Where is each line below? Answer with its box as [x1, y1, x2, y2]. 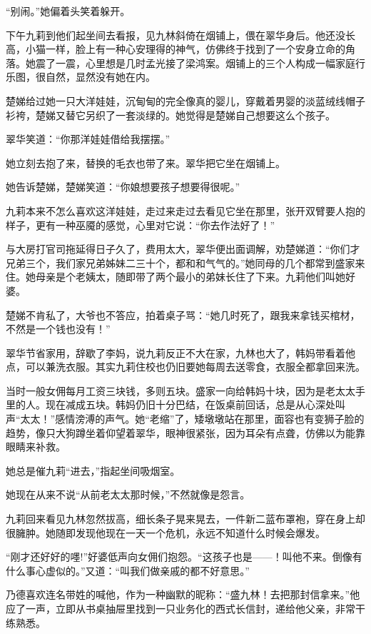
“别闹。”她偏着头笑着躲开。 [6, 4, 131, 18]
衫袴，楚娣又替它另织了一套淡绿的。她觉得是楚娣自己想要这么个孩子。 [6, 107, 335, 122]
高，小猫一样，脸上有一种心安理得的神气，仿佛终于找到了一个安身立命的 [6, 41, 345, 56]
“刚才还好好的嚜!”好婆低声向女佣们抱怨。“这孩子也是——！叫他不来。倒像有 [6, 549, 362, 564]
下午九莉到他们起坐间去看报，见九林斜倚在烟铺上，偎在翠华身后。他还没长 [6, 27, 355, 42]
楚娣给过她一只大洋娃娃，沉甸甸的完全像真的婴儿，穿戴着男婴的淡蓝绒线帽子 [6, 93, 365, 108]
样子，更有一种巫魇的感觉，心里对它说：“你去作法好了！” [6, 217, 275, 232]
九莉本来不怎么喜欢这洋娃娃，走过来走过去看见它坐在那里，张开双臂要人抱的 [6, 203, 365, 218]
